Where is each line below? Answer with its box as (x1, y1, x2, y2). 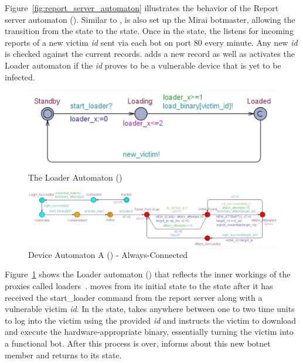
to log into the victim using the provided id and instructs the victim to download (5, 314, 297, 326)
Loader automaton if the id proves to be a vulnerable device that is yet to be (5, 59, 281, 71)
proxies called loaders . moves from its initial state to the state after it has (5, 280, 273, 292)
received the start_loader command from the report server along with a (5, 291, 263, 303)
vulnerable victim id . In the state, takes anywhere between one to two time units (5, 303, 295, 315)
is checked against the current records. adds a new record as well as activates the (5, 48, 295, 60)
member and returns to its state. (5, 348, 122, 361)
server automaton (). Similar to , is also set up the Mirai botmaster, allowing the (5, 13, 295, 25)
